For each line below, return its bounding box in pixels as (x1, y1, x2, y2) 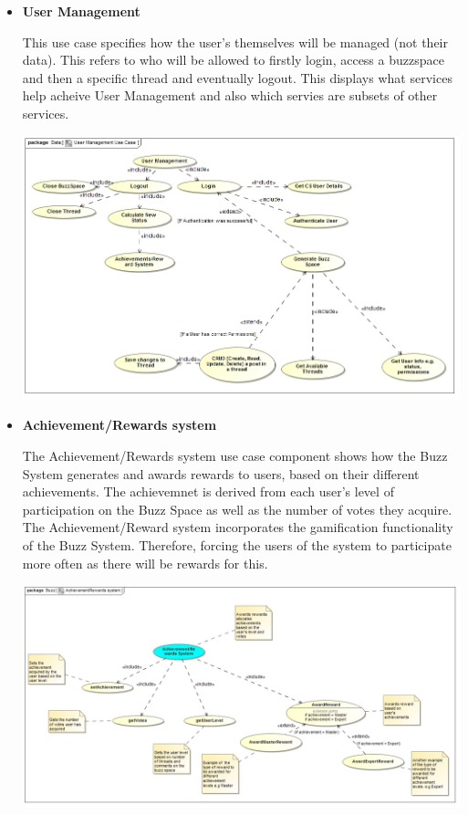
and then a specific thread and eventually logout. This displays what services (22, 68, 452, 87)
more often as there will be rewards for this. (22, 553, 268, 572)
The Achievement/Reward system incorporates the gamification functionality (22, 517, 453, 537)
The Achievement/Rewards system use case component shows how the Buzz (22, 445, 448, 465)
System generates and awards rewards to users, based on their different (22, 464, 420, 483)
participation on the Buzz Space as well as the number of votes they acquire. (22, 499, 452, 518)
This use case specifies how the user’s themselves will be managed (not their (22, 32, 448, 51)
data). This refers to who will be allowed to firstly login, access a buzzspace (22, 50, 444, 69)
